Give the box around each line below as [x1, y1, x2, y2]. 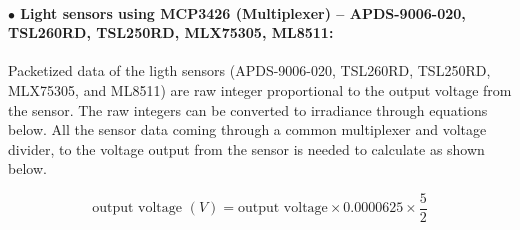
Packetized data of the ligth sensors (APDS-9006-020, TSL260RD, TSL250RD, [8, 60, 491, 81]
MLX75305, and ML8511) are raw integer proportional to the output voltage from [8, 79, 512, 100]
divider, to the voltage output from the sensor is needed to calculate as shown [8, 138, 485, 159]
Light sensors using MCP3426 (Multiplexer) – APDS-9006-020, [20, 2, 466, 23]
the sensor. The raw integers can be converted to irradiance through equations [8, 99, 488, 120]
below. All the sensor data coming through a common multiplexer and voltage [8, 119, 487, 140]
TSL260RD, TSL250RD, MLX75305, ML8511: [8, 22, 334, 43]
